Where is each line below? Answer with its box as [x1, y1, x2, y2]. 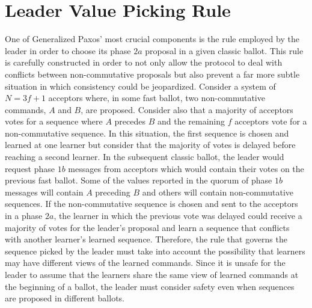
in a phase [5, 209, 43, 222]
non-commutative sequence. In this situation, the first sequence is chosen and [5, 126, 289, 139]
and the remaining [157, 115, 225, 128]
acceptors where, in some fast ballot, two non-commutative [48, 91, 265, 104]
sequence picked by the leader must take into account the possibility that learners [5, 244, 305, 257]
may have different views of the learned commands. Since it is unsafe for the [5, 256, 286, 269]
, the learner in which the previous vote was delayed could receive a [54, 209, 302, 222]
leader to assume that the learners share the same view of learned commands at [5, 268, 299, 280]
